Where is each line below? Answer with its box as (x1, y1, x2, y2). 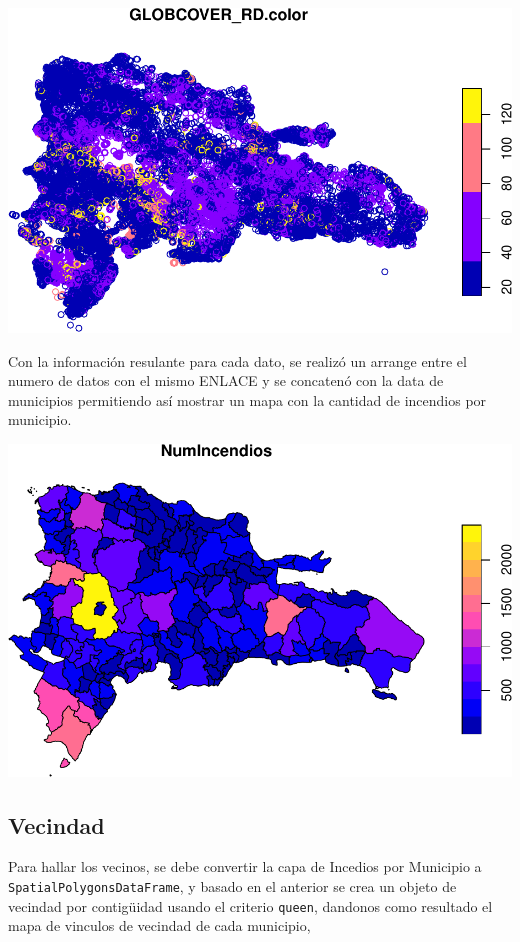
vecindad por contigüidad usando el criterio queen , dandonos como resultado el (8, 895, 493, 916)
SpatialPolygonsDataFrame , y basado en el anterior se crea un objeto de (8, 876, 457, 896)
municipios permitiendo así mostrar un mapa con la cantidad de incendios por (8, 389, 487, 410)
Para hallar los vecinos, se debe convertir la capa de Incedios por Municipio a (8, 856, 482, 877)
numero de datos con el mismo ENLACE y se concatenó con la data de (8, 370, 444, 391)
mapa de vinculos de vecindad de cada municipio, (8, 915, 311, 936)
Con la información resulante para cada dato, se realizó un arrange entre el (8, 350, 467, 371)
